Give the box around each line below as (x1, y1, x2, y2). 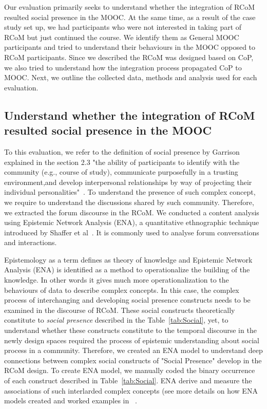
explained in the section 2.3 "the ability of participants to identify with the (4, 156, 240, 167)
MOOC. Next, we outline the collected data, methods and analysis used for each (4, 72, 257, 83)
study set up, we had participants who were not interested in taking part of (4, 22, 242, 32)
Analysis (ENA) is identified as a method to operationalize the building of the (4, 264, 250, 275)
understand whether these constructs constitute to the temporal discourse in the (4, 325, 257, 336)
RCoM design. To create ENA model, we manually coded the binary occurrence (4, 365, 255, 376)
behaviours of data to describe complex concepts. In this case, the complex (4, 284, 239, 295)
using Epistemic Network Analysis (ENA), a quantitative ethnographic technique (4, 217, 259, 228)
